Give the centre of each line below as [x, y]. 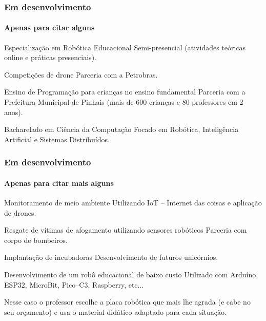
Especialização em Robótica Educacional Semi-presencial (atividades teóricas [125, 47]
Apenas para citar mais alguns [59, 183]
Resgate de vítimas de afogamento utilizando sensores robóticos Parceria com [126, 230]
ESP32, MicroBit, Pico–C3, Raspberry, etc [71, 284]
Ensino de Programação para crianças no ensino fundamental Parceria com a [125, 92]
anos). [14, 112]
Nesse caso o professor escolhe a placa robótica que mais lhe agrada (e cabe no [127, 302]
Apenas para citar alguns [49, 27]
